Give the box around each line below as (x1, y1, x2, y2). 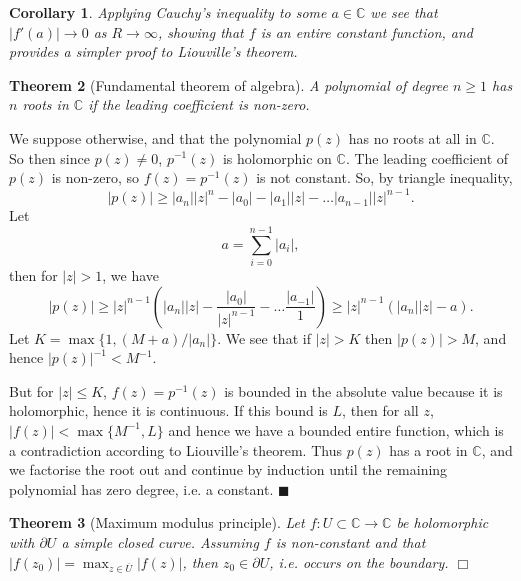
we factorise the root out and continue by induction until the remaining (9, 459, 448, 480)
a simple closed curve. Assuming (61, 531, 259, 552)
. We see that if (217, 327, 311, 348)
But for (9, 380, 54, 401)
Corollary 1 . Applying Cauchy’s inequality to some (9, 2, 327, 22)
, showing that (157, 21, 244, 42)
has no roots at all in (348, 127, 477, 148)
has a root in (389, 439, 468, 460)
